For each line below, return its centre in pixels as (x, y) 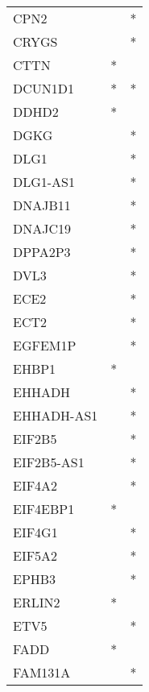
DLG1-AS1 (44, 182)
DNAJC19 (42, 228)
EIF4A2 (35, 485)
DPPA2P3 (42, 252)
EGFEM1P (45, 345)
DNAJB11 (42, 205)
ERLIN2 (37, 602)
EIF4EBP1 (44, 509)
